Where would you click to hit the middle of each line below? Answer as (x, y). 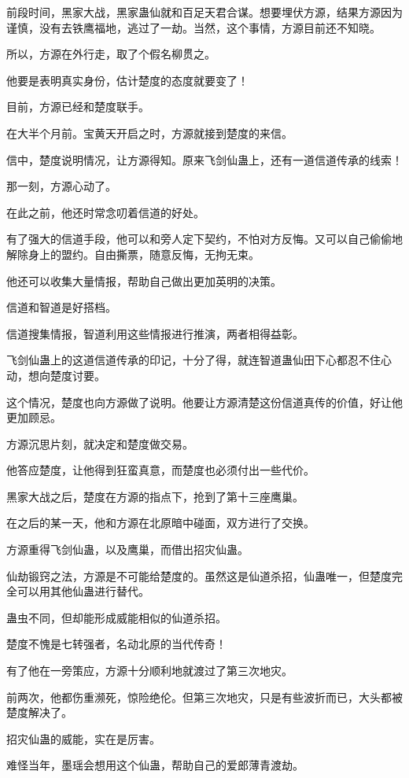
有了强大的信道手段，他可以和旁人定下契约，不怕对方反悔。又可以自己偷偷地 (204, 239)
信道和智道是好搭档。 (61, 307)
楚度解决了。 (39, 712)
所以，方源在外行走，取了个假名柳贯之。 (111, 54)
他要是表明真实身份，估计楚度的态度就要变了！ (127, 80)
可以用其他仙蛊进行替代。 (83, 591)
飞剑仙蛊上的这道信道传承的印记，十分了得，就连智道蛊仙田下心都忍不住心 (199, 360)
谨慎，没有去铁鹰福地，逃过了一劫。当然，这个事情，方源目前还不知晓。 (193, 27)
